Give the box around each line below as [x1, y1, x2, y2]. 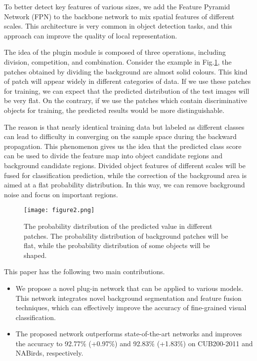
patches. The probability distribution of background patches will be [24, 230, 228, 241]
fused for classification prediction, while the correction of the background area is [4, 170, 247, 180]
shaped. [24, 250, 47, 260]
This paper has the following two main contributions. [4, 266, 165, 277]
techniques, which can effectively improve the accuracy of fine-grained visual [15, 302, 247, 313]
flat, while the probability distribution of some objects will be [24, 240, 210, 251]
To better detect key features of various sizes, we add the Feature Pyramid [4, 1, 230, 11]
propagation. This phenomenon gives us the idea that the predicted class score [4, 141, 242, 151]
